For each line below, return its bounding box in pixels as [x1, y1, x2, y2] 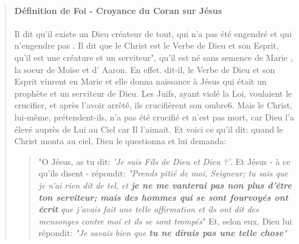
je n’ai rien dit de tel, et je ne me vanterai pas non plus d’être [38, 178, 292, 191]
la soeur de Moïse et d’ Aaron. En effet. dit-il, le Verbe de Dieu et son [14, 63, 275, 75]
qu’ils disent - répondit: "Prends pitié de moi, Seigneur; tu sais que [38, 167, 288, 180]
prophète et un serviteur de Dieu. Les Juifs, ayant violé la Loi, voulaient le [14, 86, 292, 99]
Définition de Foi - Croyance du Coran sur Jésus [14, 4, 222, 16]
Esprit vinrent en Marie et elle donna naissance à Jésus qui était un [14, 75, 267, 88]
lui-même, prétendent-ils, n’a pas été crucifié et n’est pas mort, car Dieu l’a [14, 110, 295, 123]
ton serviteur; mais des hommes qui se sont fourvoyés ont [38, 190, 289, 203]
